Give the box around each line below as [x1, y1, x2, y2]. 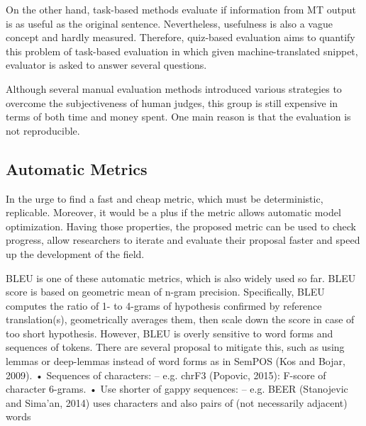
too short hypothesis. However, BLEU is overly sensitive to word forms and [6, 325, 333, 340]
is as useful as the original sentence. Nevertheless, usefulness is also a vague [6, 16, 333, 30]
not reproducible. [6, 123, 80, 138]
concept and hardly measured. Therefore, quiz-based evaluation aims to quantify [6, 30, 355, 45]
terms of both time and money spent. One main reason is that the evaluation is [6, 109, 351, 124]
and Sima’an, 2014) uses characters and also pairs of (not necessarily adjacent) [6, 395, 348, 410]
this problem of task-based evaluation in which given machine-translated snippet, [6, 43, 358, 58]
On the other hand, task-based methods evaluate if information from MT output [6, 2, 356, 16]
